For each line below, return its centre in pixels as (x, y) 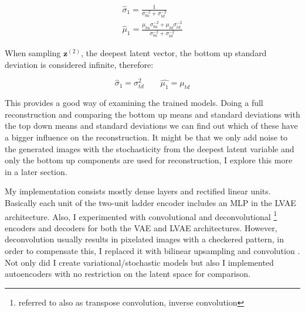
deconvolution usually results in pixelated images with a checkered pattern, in (145, 239)
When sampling (33, 53)
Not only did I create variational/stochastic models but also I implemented (139, 262)
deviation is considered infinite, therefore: (79, 64)
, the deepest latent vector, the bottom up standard (174, 53)
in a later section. (36, 171)
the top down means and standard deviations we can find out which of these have (151, 126)
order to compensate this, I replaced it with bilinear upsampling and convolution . (152, 250)
